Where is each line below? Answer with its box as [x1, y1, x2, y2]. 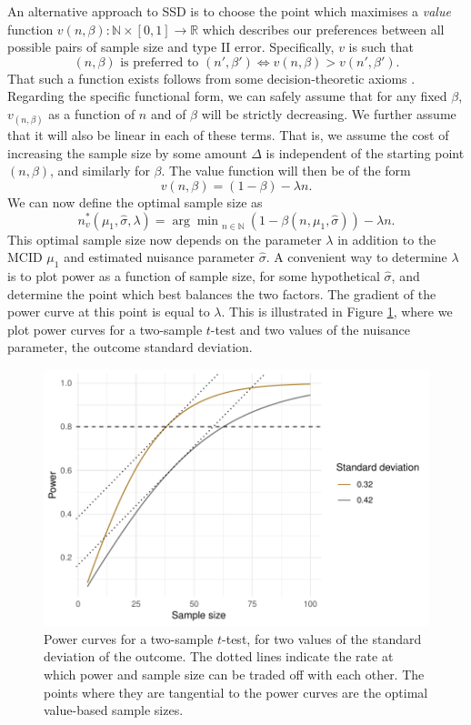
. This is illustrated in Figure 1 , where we [221, 302, 453, 321]
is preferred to [120, 55, 199, 69]
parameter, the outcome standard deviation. [7, 337, 253, 357]
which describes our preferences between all [202, 19, 445, 38]
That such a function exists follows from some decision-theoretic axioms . [7, 68, 416, 87]
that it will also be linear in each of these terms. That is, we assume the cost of [7, 126, 449, 145]
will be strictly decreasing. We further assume [201, 104, 456, 123]
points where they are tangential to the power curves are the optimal [44, 682, 428, 701]
